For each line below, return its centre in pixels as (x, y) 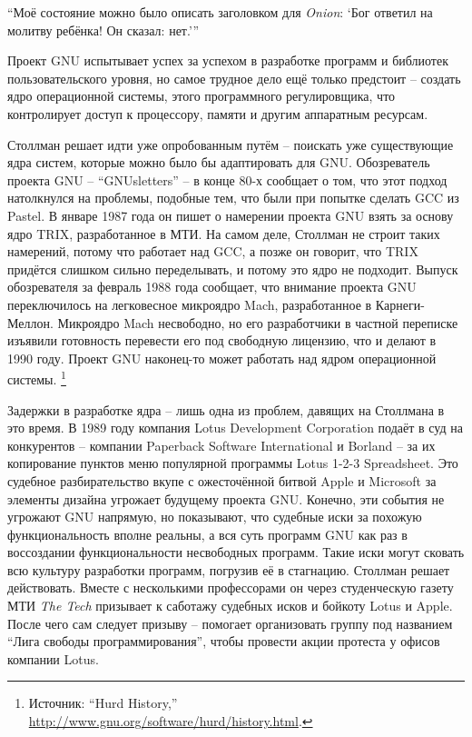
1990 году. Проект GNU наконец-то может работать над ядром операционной (222, 358)
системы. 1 (37, 378)
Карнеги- (400, 304)
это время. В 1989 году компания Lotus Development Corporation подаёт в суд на (235, 428)
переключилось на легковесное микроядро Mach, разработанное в (190, 304)
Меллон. (30, 322)
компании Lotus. (53, 658)
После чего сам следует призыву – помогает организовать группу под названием (230, 623)
